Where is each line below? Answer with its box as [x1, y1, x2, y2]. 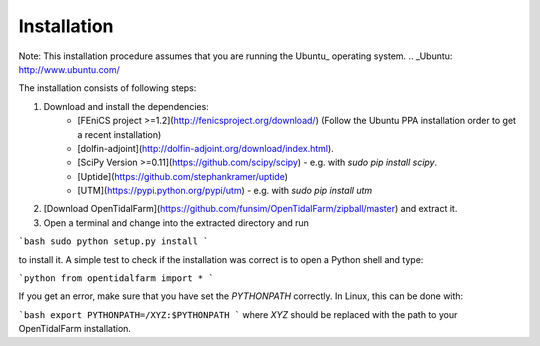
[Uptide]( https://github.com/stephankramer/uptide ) [77, 170, 289, 182]
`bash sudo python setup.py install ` [18, 236, 209, 247]
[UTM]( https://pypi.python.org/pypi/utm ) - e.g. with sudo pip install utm [77, 185, 373, 197]
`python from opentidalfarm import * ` [18, 273, 214, 284]
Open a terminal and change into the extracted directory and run [43, 216, 310, 229]
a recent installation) [77, 128, 162, 140]
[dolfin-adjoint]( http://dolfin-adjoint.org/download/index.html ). [77, 142, 334, 154]
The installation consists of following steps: [18, 82, 197, 94]
